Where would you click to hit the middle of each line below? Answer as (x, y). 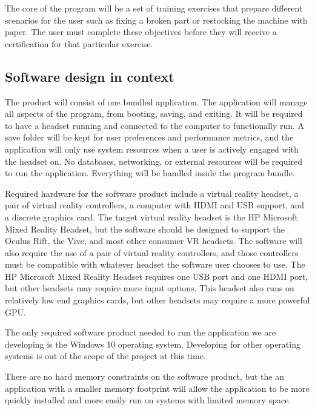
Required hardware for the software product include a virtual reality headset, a (152, 193)
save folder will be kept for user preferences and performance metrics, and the (149, 137)
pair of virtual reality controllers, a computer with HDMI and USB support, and (154, 205)
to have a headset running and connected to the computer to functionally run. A (155, 125)
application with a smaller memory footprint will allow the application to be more (157, 388)
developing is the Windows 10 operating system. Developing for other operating (153, 344)
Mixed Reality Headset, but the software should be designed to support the (145, 229)
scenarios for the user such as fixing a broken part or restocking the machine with (156, 20)
